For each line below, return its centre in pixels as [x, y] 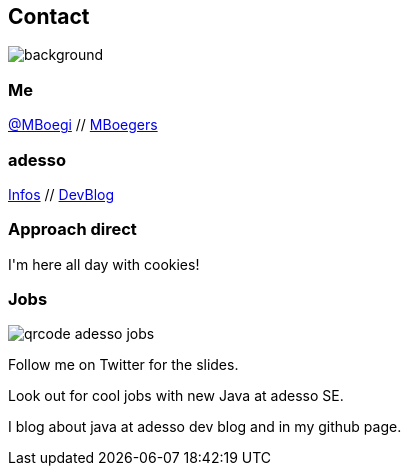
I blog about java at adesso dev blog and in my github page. [205, 427]
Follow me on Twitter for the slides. [123, 365]
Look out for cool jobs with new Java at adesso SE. [176, 396]
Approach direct [72, 229]
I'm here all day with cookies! [104, 264]
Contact [49, 16]
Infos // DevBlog [61, 194]
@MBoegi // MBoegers [83, 125]
